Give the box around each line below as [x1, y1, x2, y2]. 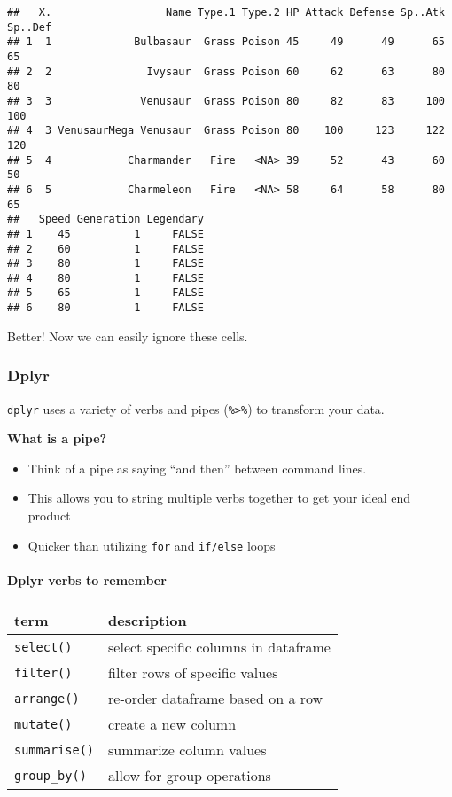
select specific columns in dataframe [108, 637, 331, 658]
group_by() [14, 768, 87, 783]
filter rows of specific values [108, 662, 278, 684]
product [27, 506, 71, 525]
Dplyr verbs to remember [7, 570, 167, 589]
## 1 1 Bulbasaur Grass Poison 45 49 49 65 [7, 35, 445, 49]
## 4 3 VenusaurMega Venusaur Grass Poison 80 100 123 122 [7, 124, 445, 137]
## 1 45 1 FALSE [7, 227, 204, 240]
